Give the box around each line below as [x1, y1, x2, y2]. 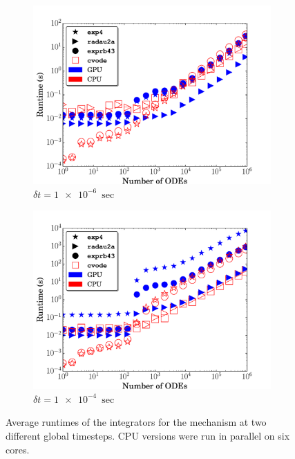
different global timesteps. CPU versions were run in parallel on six [6, 428, 290, 442]
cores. [6, 442, 30, 456]
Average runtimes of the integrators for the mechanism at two [6, 415, 267, 429]
